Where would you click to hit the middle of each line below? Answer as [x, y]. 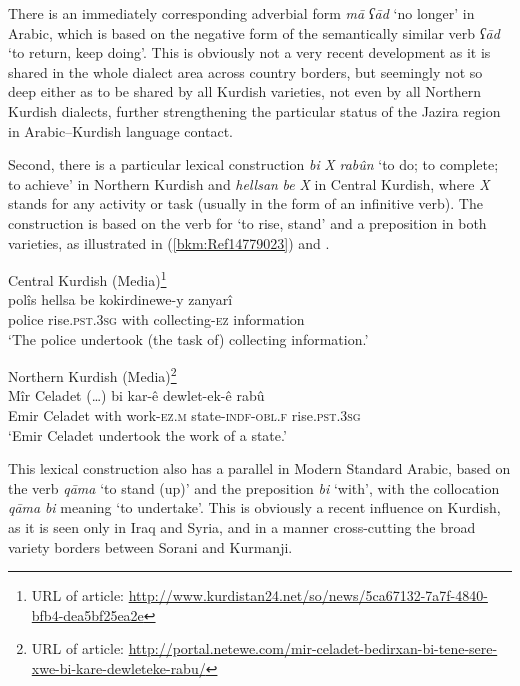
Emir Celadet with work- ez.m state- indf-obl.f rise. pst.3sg [184, 415]
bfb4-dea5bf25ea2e [87, 614]
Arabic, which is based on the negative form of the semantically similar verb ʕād [254, 32]
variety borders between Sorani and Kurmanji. [150, 546]
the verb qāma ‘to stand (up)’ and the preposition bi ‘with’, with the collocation [254, 487]
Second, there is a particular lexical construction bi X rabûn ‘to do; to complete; [253, 164]
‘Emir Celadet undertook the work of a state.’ [147, 434]
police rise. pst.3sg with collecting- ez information [156, 318]
